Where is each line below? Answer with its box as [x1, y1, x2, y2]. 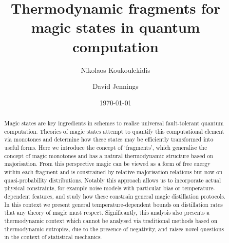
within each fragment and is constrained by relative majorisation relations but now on [4, 168, 223, 176]
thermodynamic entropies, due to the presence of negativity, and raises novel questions [4, 224, 224, 233]
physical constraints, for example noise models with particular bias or [4, 184, 181, 192]
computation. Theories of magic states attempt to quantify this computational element [4, 127, 225, 135]
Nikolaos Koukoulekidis [80, 64, 151, 75]
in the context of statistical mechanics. [4, 233, 102, 241]
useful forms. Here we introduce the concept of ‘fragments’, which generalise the [4, 143, 207, 152]
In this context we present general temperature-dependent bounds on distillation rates [4, 200, 223, 208]
